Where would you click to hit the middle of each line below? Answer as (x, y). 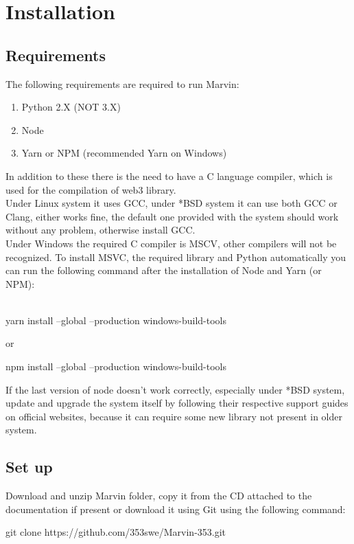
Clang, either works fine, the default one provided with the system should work (172, 216)
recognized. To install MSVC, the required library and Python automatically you (176, 257)
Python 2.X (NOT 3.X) (71, 107)
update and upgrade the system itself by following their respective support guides (177, 403)
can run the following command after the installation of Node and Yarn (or (164, 270)
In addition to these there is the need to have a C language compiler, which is (169, 175)
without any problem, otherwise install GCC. (101, 230)
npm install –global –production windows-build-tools (116, 366)
